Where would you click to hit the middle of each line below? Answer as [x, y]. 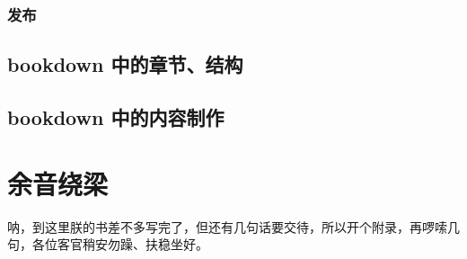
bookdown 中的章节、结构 [125, 64]
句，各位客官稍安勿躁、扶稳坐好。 [108, 244]
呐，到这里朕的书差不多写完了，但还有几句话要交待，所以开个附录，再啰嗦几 [233, 226]
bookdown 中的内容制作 [116, 117]
